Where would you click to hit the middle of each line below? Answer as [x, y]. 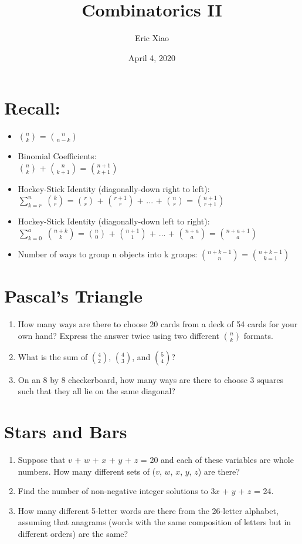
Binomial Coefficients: [57, 156]
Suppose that [42, 460]
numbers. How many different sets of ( [87, 471]
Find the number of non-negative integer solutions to [113, 491]
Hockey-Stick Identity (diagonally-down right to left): [114, 188]
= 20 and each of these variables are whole [217, 460]
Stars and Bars [66, 431]
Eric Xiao [152, 38]
